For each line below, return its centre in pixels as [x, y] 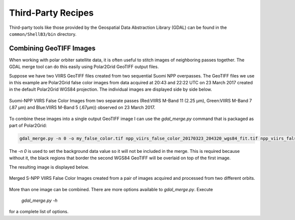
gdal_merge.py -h [39, 200]
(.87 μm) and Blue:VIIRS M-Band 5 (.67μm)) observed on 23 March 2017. [82, 107]
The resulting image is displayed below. [49, 167]
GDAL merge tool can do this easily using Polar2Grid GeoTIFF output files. [84, 67]
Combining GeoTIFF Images [52, 48]
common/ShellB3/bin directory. [43, 34]
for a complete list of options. [39, 212]
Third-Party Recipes [51, 13]
